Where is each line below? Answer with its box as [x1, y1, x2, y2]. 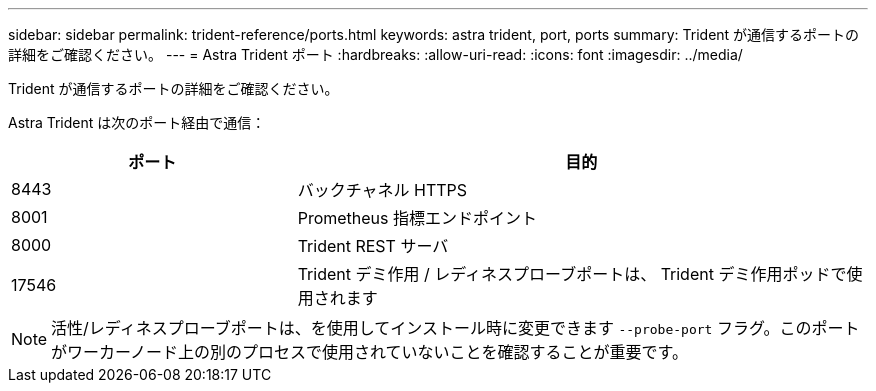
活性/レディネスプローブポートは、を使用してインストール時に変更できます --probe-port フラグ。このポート [51, 318, 860, 338]
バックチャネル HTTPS [297, 180, 468, 200]
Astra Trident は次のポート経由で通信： [8, 114, 266, 131]
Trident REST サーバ [297, 236, 449, 256]
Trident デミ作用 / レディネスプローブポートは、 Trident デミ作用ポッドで [297, 264, 847, 284]
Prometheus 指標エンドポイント [297, 208, 538, 228]
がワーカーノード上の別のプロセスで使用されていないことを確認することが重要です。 [51, 342, 689, 362]
